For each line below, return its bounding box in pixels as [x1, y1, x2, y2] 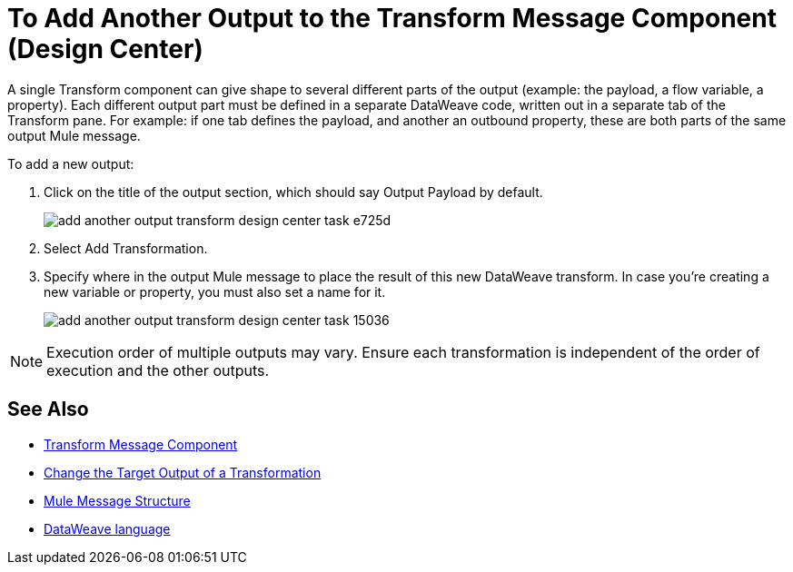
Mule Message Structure [44, 492, 191, 508]
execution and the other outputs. [46, 360, 270, 380]
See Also [7, 398, 89, 421]
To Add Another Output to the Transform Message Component [7, 3, 777, 34]
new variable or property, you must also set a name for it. [44, 283, 386, 300]
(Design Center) [7, 34, 203, 64]
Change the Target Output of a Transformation [44, 464, 322, 480]
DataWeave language [44, 520, 171, 537]
